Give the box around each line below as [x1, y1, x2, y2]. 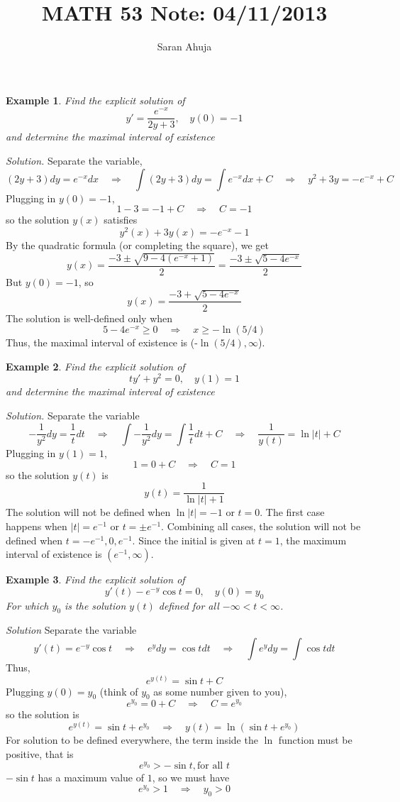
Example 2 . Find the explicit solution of [6, 358, 185, 373]
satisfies [104, 212, 138, 227]
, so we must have [152, 770, 230, 785]
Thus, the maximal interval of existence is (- [6, 335, 198, 350]
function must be [278, 732, 352, 747]
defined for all [158, 598, 219, 613]
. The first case [260, 505, 325, 520]
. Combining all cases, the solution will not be [161, 519, 361, 533]
